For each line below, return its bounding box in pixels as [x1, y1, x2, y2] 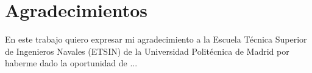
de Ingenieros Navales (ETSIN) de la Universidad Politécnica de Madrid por [5, 44, 289, 57]
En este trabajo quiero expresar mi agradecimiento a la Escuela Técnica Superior [5, 33, 307, 46]
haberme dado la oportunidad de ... [5, 57, 138, 69]
